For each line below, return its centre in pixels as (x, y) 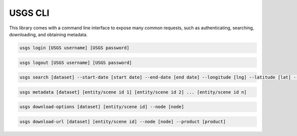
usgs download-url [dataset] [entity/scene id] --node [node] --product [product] (123, 121)
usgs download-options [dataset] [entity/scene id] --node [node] (102, 107)
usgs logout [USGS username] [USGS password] (76, 63)
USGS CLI (29, 13)
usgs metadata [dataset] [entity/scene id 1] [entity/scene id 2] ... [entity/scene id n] (133, 92)
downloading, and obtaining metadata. (48, 34)
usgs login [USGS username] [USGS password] (74, 48)
